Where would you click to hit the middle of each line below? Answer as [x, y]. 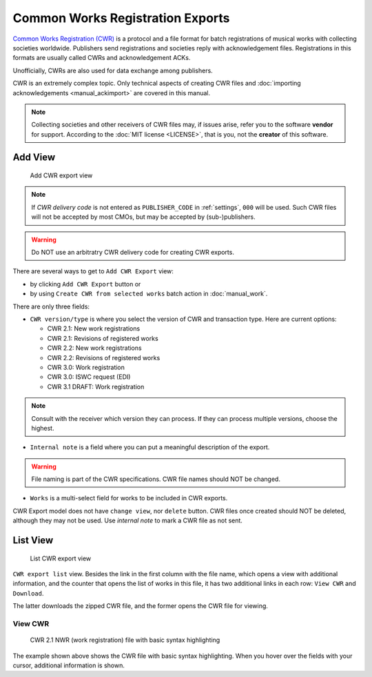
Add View [34, 158]
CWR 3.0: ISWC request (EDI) [89, 377]
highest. [43, 428]
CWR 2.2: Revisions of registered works [104, 357]
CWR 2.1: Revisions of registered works [103, 338]
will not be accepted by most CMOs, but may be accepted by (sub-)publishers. [143, 217]
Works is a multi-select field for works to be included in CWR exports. [129, 498]
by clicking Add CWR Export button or [85, 284]
